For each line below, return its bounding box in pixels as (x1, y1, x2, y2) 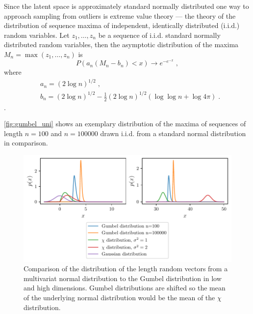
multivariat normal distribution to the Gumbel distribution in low (24, 273, 222, 283)
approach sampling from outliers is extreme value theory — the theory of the (4, 10, 236, 21)
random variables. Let (4, 29, 70, 40)
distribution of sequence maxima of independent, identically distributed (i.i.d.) (4, 20, 240, 30)
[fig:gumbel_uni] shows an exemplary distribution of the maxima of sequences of (4, 118, 246, 129)
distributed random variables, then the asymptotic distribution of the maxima (4, 39, 239, 50)
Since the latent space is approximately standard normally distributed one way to (4, 1, 249, 11)
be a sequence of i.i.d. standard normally (98, 29, 221, 40)
